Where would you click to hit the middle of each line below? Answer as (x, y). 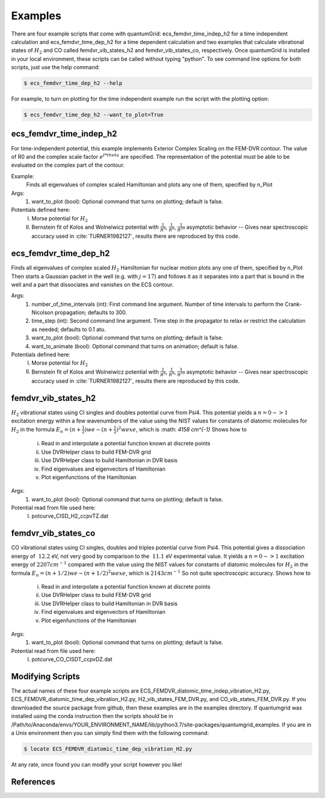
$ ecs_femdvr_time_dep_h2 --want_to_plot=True (94, 115)
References (33, 781)
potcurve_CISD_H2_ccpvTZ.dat (70, 516)
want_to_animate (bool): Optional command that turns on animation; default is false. (135, 346)
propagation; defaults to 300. (91, 312)
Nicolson (42, 312)
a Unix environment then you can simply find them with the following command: (110, 733)
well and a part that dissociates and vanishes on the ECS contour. (92, 284)
